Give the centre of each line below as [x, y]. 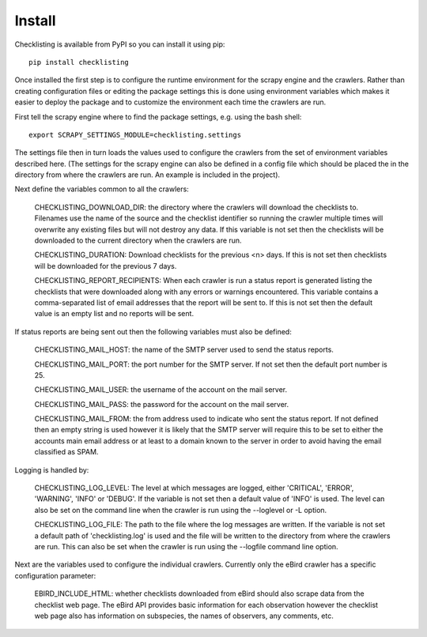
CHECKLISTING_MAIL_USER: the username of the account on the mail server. [161, 390]
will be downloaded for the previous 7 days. [106, 266]
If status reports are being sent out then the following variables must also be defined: [153, 331]
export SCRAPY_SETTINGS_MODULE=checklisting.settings [135, 135]
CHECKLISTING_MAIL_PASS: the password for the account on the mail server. [161, 404]
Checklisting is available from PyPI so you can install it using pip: [120, 44]
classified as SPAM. [66, 452]
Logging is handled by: [52, 469]
